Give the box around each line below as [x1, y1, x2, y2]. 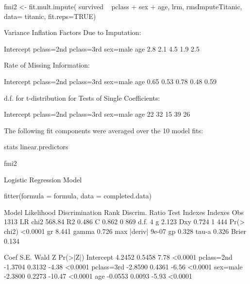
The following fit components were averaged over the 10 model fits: [4, 125, 203, 135]
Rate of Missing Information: [4, 60, 90, 70]
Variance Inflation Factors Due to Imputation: [4, 27, 141, 37]
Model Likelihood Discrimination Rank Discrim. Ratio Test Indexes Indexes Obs [4, 207, 244, 217]
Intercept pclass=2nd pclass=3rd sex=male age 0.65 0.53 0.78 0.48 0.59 [4, 76, 217, 86]
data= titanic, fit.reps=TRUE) [4, 11, 96, 21]
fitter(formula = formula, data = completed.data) [4, 191, 152, 201]
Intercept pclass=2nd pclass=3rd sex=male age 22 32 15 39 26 [4, 109, 190, 119]
